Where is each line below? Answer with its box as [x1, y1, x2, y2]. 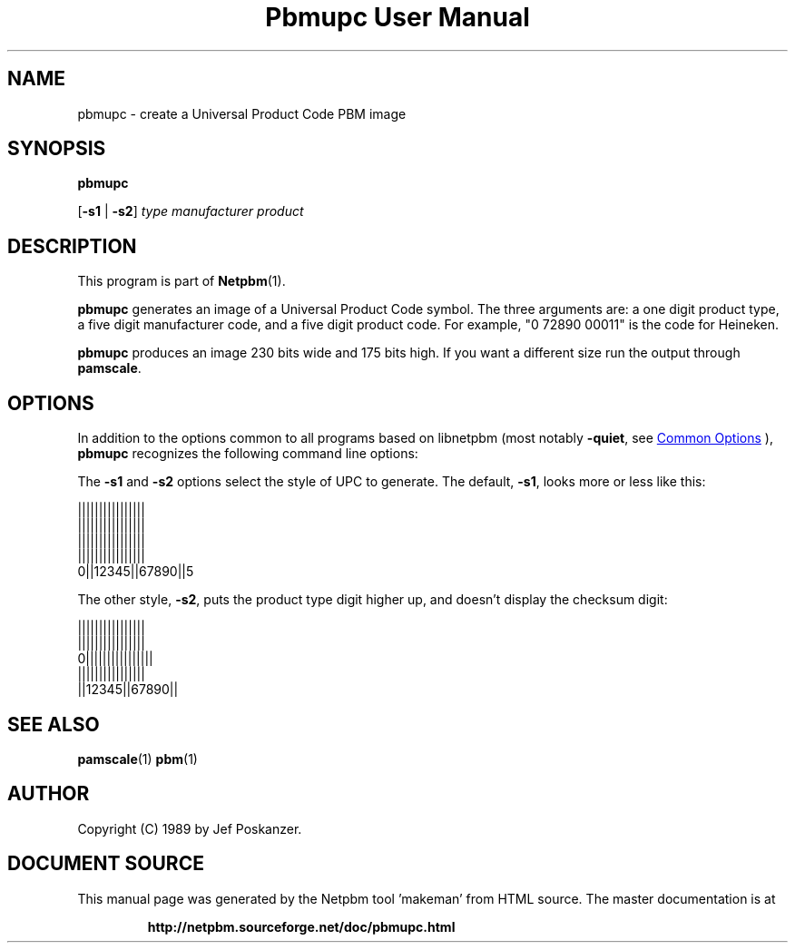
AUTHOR [7, 782, 90, 806]
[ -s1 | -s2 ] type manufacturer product [77, 203, 304, 220]
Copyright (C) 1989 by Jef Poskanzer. [77, 820, 302, 837]
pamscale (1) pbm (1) [77, 750, 198, 767]
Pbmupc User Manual [265, 2, 530, 33]
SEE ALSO [7, 712, 100, 736]
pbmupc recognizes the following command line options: [77, 446, 418, 462]
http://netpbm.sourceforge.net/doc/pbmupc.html [147, 918, 456, 935]
